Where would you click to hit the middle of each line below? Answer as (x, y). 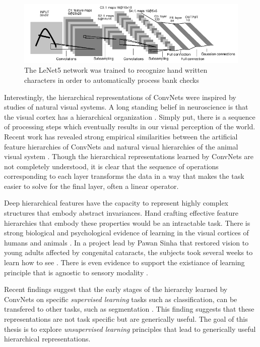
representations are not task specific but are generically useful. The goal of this (126, 319)
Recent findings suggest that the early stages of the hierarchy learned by (116, 289)
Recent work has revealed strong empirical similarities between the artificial (121, 136)
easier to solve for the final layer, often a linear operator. (91, 186)
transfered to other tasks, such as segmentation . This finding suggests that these (129, 309)
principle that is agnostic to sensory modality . (76, 272)
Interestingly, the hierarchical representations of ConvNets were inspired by (120, 97)
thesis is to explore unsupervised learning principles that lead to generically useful (130, 329)
